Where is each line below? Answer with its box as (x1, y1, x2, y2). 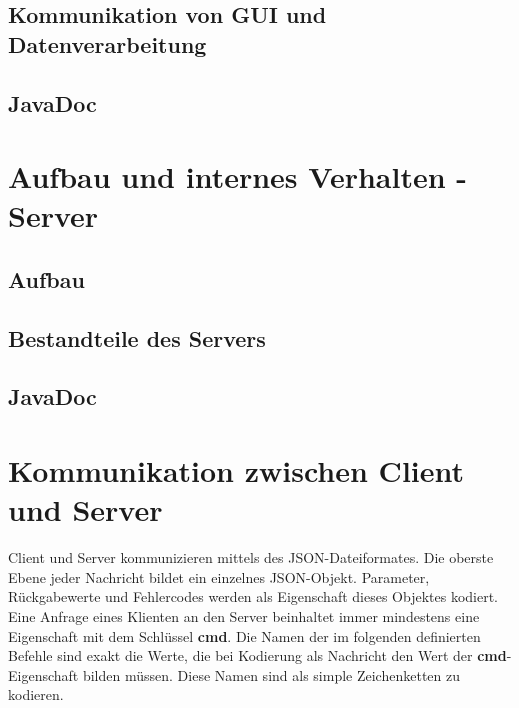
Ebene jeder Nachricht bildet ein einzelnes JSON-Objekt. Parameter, (8, 566, 430, 587)
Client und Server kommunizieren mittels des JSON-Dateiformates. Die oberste (8, 547, 494, 568)
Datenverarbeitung (8, 28, 207, 59)
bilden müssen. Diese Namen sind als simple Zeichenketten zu (82, 664, 460, 685)
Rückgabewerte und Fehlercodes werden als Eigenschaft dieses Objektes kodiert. (8, 586, 499, 607)
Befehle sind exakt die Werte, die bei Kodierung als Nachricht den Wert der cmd (8, 645, 507, 666)
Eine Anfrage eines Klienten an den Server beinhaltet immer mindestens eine (8, 605, 480, 626)
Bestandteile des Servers (8, 322, 266, 353)
